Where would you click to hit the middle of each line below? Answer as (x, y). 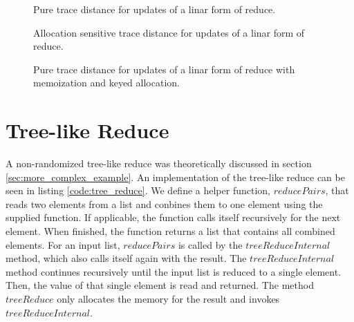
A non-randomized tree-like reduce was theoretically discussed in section (159, 163)
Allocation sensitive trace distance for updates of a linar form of (169, 32)
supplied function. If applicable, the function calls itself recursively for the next (173, 217)
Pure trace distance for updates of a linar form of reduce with (164, 69)
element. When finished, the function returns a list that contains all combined (170, 231)
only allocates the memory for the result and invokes (168, 299)
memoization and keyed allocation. (106, 83)
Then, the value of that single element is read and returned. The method (160, 285)
